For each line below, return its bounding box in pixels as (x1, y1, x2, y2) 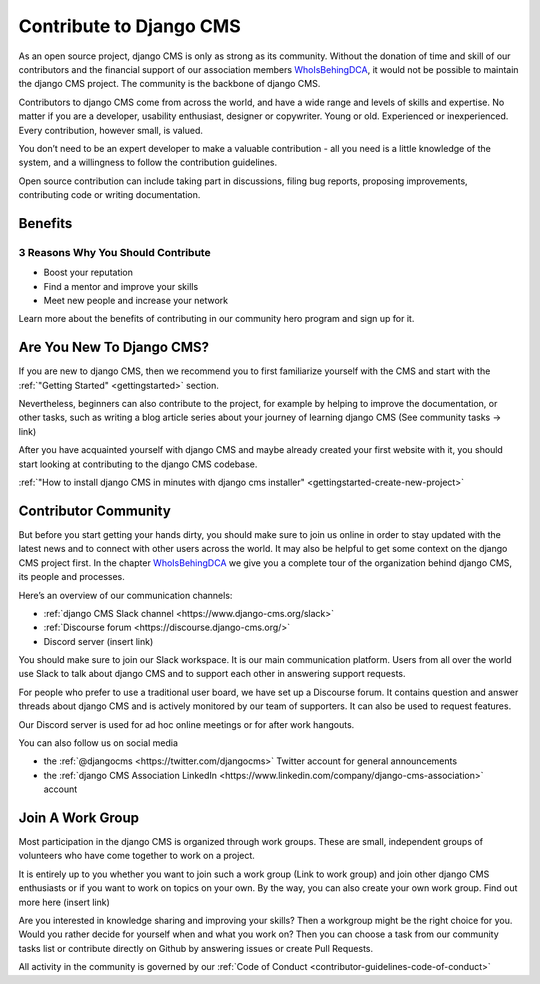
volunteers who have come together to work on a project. (18, 850, 255, 862)
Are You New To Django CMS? (18, 339, 210, 356)
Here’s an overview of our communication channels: (18, 589, 233, 601)
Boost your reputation (43, 266, 134, 279)
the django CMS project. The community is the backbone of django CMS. (18, 78, 321, 90)
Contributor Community (18, 502, 172, 519)
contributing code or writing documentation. (18, 189, 201, 201)
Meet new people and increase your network (43, 295, 229, 306)
